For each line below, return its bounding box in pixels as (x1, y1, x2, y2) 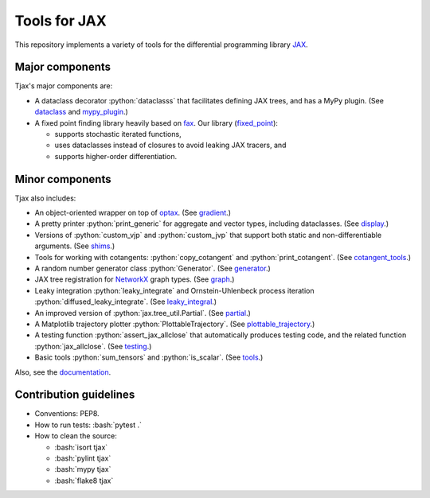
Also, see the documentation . (14, 367, 111, 377)
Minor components (14, 172, 111, 186)
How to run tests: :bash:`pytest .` (34, 420, 143, 430)
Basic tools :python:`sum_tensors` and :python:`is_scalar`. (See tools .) (34, 352, 264, 362)
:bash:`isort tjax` (54, 442, 108, 452)
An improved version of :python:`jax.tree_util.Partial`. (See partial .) (34, 308, 251, 317)
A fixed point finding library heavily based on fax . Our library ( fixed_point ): (34, 118, 279, 127)
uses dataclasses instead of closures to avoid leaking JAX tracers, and (54, 140, 287, 150)
